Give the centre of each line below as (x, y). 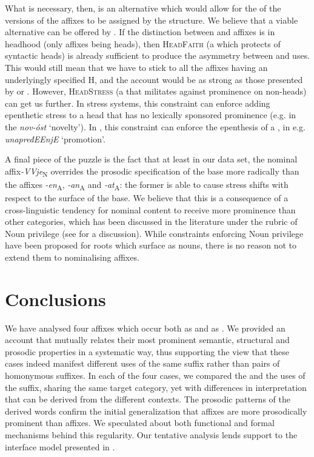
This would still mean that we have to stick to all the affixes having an (136, 67)
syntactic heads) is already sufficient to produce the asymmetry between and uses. (158, 55)
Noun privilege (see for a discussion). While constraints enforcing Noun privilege (154, 233)
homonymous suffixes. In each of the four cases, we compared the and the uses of (155, 375)
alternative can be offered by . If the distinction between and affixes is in (140, 32)
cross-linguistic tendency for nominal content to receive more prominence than (150, 209)
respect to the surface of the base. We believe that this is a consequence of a (147, 197)
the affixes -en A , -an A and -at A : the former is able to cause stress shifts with (147, 185)
